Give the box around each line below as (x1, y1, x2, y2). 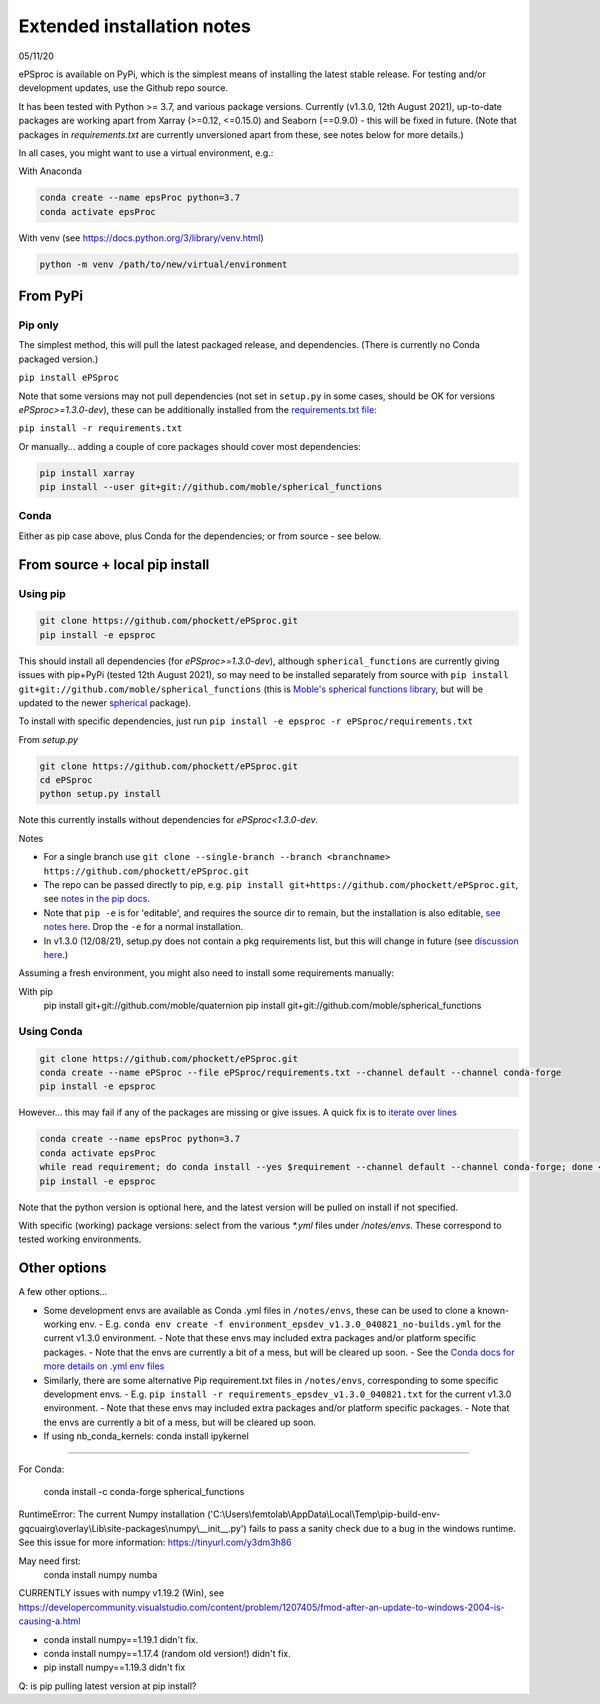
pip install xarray (39, 467, 135, 479)
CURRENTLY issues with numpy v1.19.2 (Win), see (18, 1587, 225, 1599)
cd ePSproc (39, 775, 93, 786)
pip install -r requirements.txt (18, 423, 183, 434)
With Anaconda (18, 165, 82, 177)
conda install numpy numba (43, 1568, 158, 1580)
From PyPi (18, 288, 84, 305)
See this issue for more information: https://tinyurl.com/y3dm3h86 (18, 1536, 292, 1549)
